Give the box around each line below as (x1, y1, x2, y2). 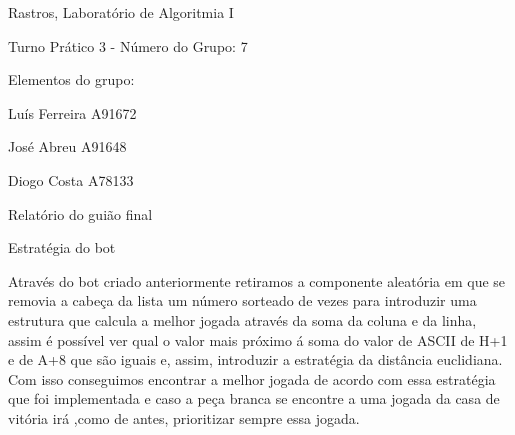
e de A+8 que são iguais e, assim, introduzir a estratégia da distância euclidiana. (8, 349, 503, 370)
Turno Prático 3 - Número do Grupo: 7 (8, 35, 248, 56)
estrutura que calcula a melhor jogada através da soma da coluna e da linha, (8, 309, 477, 330)
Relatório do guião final (8, 203, 153, 224)
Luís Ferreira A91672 (8, 102, 137, 123)
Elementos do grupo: (8, 69, 135, 90)
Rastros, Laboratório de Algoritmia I (8, 2, 234, 22)
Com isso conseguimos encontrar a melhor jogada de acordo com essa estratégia (8, 368, 496, 389)
